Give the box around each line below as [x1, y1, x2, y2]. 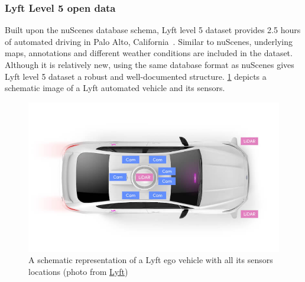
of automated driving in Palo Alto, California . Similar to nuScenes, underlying [5, 35, 293, 47]
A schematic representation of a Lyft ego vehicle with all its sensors [28, 254, 273, 266]
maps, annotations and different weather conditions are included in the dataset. [5, 47, 293, 59]
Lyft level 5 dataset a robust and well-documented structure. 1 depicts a [5, 70, 267, 82]
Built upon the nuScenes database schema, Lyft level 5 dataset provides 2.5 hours [5, 24, 301, 36]
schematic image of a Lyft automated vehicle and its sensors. [5, 82, 225, 94]
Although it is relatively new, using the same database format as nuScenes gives [5, 59, 294, 70]
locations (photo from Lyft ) [28, 265, 128, 277]
